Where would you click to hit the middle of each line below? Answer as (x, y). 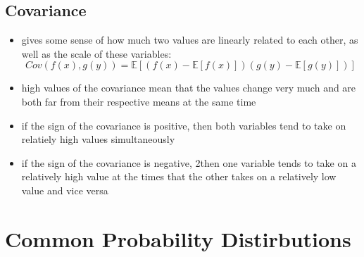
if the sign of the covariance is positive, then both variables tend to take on (184, 125)
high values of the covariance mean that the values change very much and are (189, 88)
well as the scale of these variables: (96, 53)
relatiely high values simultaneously (98, 139)
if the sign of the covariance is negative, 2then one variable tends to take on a (189, 162)
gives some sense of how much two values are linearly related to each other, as (190, 40)
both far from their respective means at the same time (139, 101)
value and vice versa (65, 190)
